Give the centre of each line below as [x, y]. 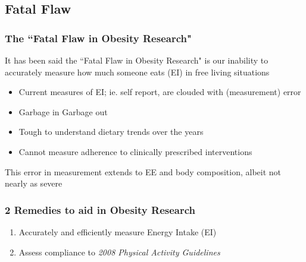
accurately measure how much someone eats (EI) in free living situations [137, 72]
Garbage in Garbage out [63, 111]
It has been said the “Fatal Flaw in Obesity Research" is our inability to [137, 60]
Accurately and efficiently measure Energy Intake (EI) [118, 231]
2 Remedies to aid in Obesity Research [100, 209]
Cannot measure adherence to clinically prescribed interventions [135, 151]
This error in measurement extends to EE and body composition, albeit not [143, 171]
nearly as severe [34, 183]
